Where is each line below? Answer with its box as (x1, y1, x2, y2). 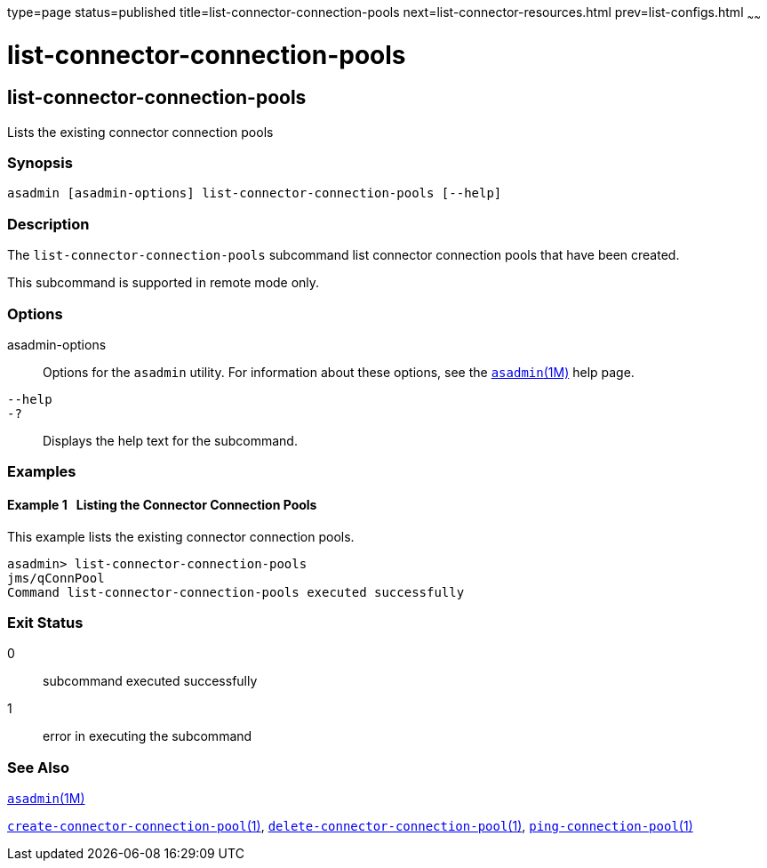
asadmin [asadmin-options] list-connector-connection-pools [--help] (7, 186, 502, 201)
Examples (7, 462, 76, 481)
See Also (7, 758, 69, 776)
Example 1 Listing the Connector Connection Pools (7, 496, 317, 512)
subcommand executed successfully (43, 673, 258, 689)
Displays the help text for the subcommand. (43, 432, 298, 448)
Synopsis (7, 154, 73, 173)
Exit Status (7, 613, 84, 631)
